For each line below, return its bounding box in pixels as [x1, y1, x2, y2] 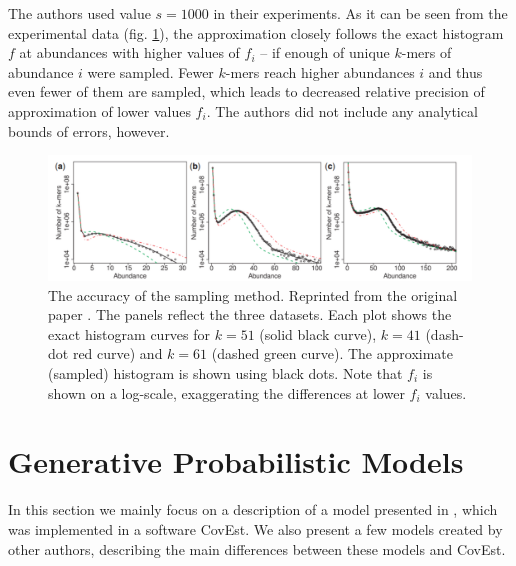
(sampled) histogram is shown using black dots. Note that [48, 363, 403, 383]
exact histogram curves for [48, 323, 211, 344]
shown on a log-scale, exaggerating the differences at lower [48, 382, 405, 403]
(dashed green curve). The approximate [211, 343, 454, 364]
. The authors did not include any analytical [206, 100, 478, 121]
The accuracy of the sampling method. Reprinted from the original [48, 284, 458, 305]
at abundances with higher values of [19, 42, 240, 63]
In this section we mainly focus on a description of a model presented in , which [8, 499, 498, 520]
